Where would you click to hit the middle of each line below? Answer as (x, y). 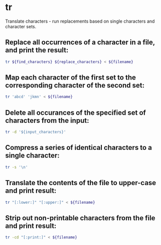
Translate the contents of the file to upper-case (81, 183)
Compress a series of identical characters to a (78, 148)
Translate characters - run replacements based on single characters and (80, 21)
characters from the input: (47, 120)
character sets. (21, 26)
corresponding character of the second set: (75, 85)
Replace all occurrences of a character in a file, (80, 43)
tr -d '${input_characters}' (36, 132)
